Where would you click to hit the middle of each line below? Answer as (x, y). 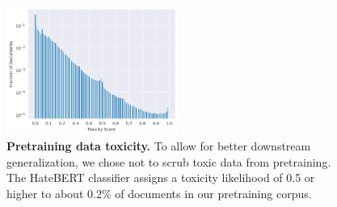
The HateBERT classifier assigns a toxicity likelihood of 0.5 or (161, 177)
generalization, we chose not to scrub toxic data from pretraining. (169, 161)
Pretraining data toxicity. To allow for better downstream (159, 146)
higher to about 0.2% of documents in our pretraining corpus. (159, 193)
